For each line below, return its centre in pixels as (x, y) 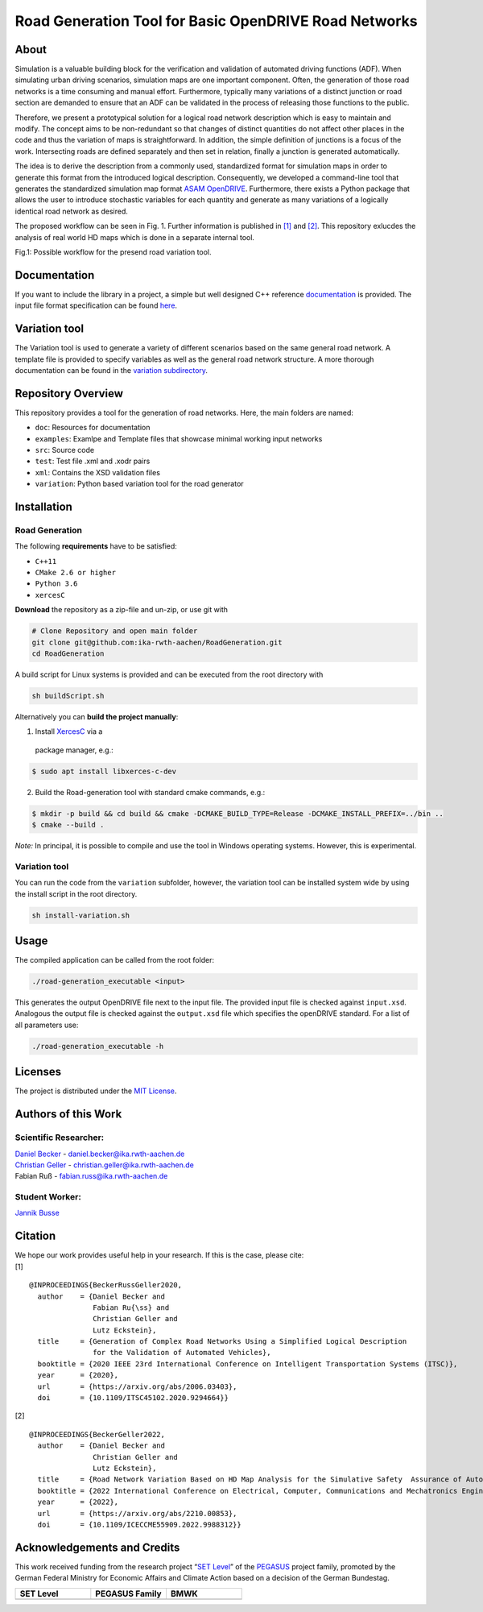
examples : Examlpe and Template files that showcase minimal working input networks (179, 438)
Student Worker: (48, 1197)
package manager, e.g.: (74, 750)
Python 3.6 (56, 584)
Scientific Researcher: (60, 1138)
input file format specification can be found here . (96, 305)
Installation (43, 506)
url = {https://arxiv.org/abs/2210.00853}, (137, 1513)
